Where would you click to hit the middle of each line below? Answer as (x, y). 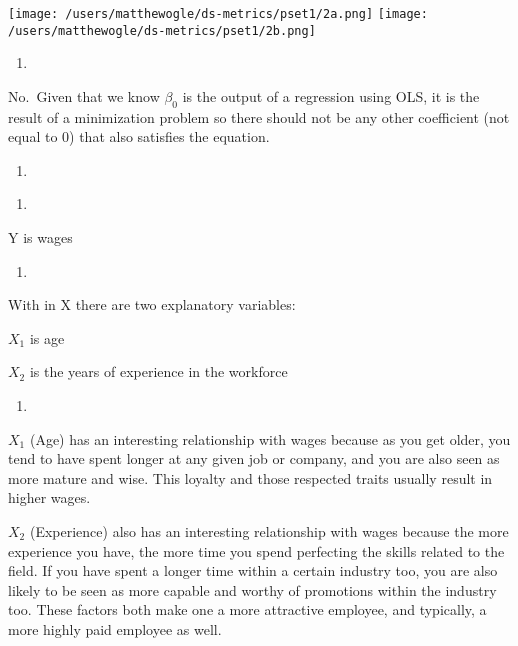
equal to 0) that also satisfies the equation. (139, 136)
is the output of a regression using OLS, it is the (331, 95)
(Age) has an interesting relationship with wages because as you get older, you (270, 438)
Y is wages (40, 237)
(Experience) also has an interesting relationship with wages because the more (269, 531)
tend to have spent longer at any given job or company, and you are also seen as (254, 458)
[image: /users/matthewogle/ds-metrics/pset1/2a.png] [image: (218, 14)
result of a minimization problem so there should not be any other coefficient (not (259, 116)
